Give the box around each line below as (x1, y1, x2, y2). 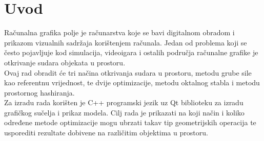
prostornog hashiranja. (4, 87, 75, 98)
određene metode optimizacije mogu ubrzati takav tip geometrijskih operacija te (4, 117, 256, 128)
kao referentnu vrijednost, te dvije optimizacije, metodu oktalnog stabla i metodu (4, 77, 260, 88)
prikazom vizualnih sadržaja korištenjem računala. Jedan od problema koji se (4, 37, 247, 48)
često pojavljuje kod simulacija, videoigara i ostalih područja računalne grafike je (4, 47, 258, 58)
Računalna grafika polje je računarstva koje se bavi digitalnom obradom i (4, 27, 235, 38)
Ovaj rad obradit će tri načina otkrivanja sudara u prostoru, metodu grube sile (4, 67, 252, 78)
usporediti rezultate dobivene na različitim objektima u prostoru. (4, 127, 208, 138)
